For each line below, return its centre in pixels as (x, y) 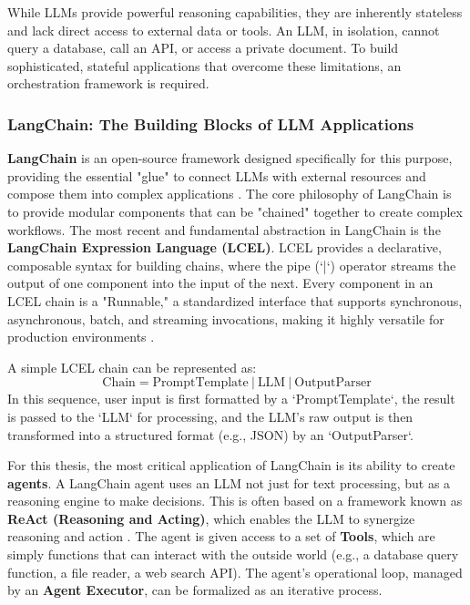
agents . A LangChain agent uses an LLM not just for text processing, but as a (229, 482)
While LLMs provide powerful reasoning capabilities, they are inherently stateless (235, 12)
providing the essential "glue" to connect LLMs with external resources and (217, 175)
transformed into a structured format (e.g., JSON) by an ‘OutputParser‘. (210, 434)
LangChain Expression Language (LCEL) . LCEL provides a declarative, (225, 247)
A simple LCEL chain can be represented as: (132, 367)
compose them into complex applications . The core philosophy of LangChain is (230, 194)
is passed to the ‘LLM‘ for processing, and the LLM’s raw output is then (210, 416)
